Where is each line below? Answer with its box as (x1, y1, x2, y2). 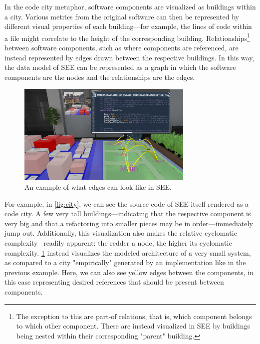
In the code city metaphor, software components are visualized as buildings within (4, 1, 256, 11)
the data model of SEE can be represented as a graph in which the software (4, 62, 236, 72)
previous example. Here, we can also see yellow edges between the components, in (4, 267, 254, 277)
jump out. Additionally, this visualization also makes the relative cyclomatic (4, 228, 237, 238)
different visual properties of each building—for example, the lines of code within (4, 21, 252, 31)
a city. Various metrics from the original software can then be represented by (4, 11, 239, 21)
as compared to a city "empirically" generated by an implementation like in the (4, 257, 246, 268)
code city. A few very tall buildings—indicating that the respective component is (4, 208, 251, 219)
